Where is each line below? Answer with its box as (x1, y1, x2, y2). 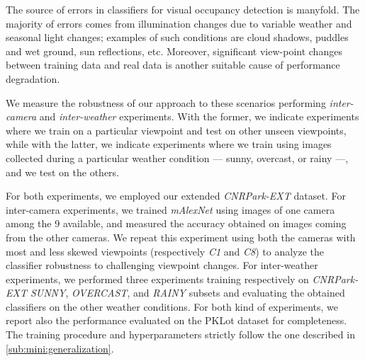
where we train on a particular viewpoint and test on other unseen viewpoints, (6, 122, 347, 137)
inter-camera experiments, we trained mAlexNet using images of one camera (6, 202, 335, 217)
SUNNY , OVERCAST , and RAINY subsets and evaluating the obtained (30, 285, 345, 300)
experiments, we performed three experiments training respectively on (6, 271, 309, 286)
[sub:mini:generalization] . (6, 340, 114, 355)
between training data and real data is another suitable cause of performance (6, 57, 340, 72)
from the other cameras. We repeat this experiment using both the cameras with (6, 229, 356, 244)
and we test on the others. (6, 164, 120, 179)
